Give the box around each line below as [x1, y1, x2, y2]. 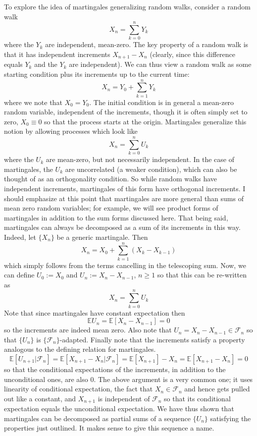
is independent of [98, 393, 150, 403]
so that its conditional [164, 393, 231, 403]
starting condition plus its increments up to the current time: [4, 68, 190, 79]
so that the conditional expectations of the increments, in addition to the [4, 364, 226, 374]
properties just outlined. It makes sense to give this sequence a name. [4, 423, 214, 433]
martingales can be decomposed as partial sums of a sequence [4, 413, 191, 423]
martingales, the [4, 163, 53, 174]
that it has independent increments [4, 49, 110, 59]
